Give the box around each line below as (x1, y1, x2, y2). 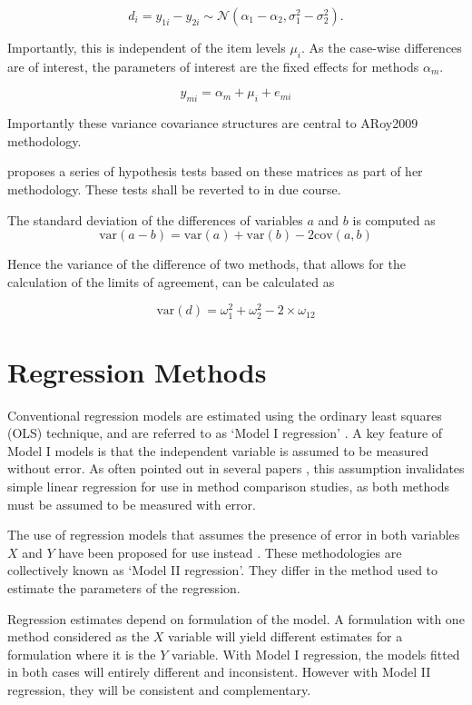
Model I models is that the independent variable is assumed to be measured (7, 441, 429, 460)
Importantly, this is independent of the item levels (7, 38, 286, 56)
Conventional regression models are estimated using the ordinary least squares (7, 405, 442, 424)
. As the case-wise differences (301, 38, 462, 56)
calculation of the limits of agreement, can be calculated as (7, 272, 335, 291)
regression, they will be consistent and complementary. (7, 680, 311, 700)
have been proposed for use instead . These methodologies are (58, 542, 402, 561)
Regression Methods (7, 352, 267, 390)
